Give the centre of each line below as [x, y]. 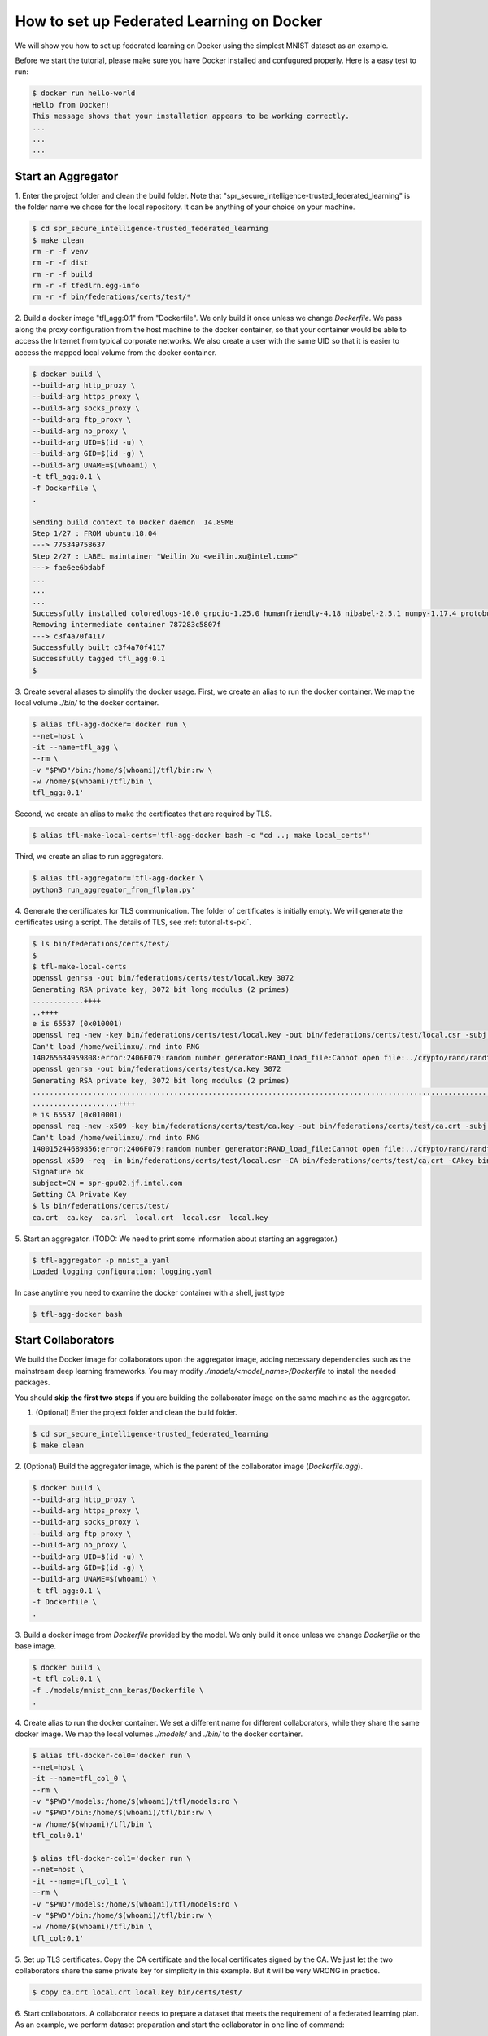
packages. [33, 1382]
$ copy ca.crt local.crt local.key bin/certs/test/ [137, 1992]
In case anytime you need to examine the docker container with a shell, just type [150, 1292]
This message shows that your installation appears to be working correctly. [191, 116]
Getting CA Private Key [80, 1194]
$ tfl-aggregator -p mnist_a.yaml [101, 1260]
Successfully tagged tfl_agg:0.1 [99, 659]
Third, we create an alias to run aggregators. [89, 857]
